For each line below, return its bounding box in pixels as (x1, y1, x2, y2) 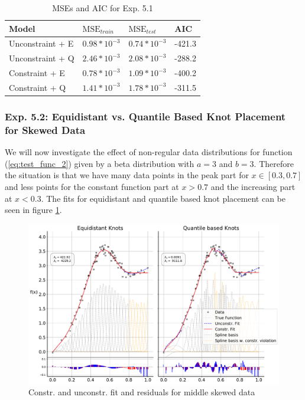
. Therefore (254, 157, 294, 169)
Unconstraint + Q (9, 52, 74, 64)
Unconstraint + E (9, 37, 74, 50)
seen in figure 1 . (5, 204, 62, 216)
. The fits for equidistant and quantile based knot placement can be (41, 192, 285, 204)
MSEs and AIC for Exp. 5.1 (52, 2, 153, 14)
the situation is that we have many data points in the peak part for (5, 169, 249, 181)
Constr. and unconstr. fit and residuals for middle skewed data (28, 386, 255, 398)
